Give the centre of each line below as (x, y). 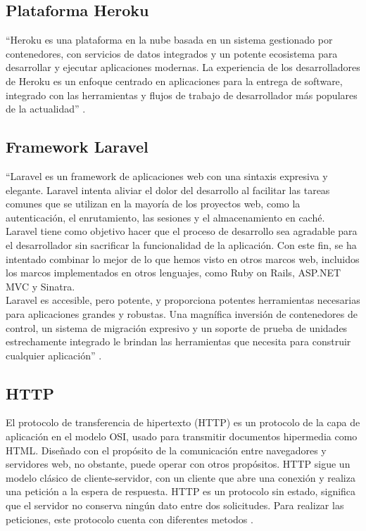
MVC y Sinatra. (40, 286)
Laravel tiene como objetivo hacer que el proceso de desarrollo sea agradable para (182, 231)
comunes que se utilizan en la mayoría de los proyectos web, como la (153, 204)
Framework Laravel (77, 147)
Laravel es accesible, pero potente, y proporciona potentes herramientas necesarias (183, 300)
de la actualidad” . (46, 109)
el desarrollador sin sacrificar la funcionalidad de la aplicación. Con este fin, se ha (181, 244)
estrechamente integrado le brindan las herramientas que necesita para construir (178, 341)
